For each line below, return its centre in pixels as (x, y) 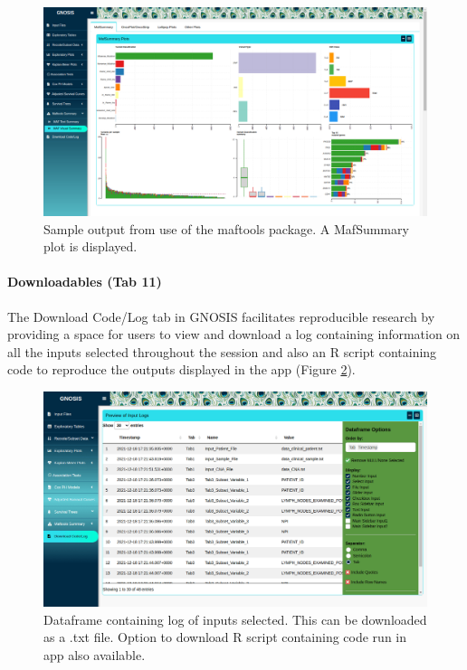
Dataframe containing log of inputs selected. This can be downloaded (235, 619)
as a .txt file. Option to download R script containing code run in (225, 637)
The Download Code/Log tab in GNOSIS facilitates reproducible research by (221, 316)
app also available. (95, 654)
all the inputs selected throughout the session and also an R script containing (222, 351)
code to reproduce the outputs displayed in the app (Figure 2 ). (181, 369)
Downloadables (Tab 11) (85, 282)
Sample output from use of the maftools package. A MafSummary (226, 228)
